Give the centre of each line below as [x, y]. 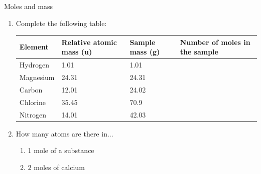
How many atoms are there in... [64, 133]
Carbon [31, 89]
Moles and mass [29, 6]
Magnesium [37, 77]
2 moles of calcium [56, 167]
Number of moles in [215, 42]
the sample [199, 52]
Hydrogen [34, 65]
